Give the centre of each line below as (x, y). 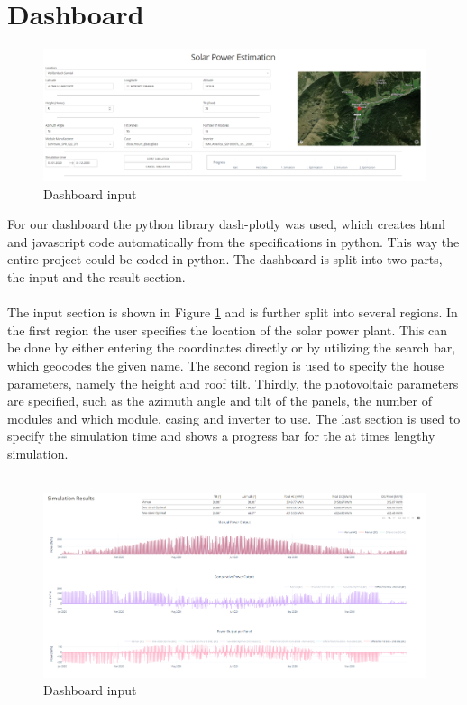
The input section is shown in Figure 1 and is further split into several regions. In (233, 312)
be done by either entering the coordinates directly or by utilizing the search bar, (232, 348)
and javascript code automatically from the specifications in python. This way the (233, 241)
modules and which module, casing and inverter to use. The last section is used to (234, 418)
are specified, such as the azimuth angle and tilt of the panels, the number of (220, 401)
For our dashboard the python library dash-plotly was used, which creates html (226, 224)
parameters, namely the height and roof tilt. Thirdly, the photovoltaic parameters (233, 383)
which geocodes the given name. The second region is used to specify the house (226, 366)
